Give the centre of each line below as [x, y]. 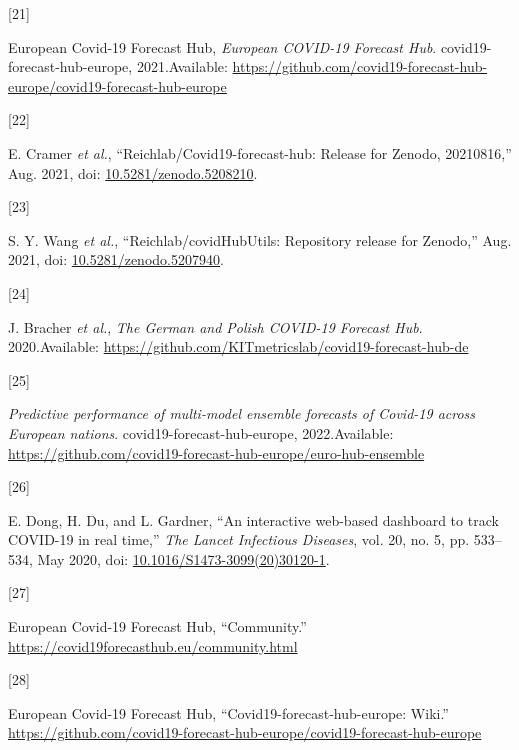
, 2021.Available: [178, 66]
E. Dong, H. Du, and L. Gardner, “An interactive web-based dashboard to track [253, 519]
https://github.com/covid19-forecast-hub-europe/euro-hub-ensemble [216, 452]
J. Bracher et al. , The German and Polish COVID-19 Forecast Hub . [215, 326]
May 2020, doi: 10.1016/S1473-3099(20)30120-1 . [183, 558]
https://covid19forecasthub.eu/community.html [153, 645]
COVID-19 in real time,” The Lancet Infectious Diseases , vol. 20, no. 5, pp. [239, 539]
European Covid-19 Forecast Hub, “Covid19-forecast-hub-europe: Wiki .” [228, 712]
